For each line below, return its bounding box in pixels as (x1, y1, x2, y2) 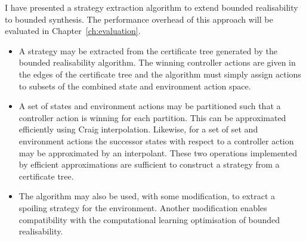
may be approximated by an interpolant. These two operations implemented (18, 146, 297, 159)
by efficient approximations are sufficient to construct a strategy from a (18, 158, 280, 171)
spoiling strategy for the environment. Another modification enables (18, 201, 267, 214)
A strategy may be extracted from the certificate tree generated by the (18, 44, 277, 57)
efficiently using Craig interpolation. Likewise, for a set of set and (18, 123, 258, 135)
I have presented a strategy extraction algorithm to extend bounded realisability (5, 1, 298, 13)
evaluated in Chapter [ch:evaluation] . (5, 24, 141, 37)
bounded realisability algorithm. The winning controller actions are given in (18, 56, 296, 69)
